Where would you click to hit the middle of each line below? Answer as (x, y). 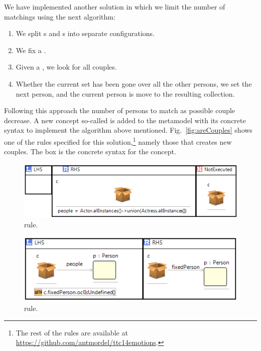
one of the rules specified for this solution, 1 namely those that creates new (118, 141)
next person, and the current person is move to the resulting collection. (125, 93)
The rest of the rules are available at (72, 332)
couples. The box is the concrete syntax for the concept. (90, 151)
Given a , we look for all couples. (66, 67)
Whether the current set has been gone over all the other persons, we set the (134, 83)
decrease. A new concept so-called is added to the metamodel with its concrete (125, 120)
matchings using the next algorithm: (60, 16)
